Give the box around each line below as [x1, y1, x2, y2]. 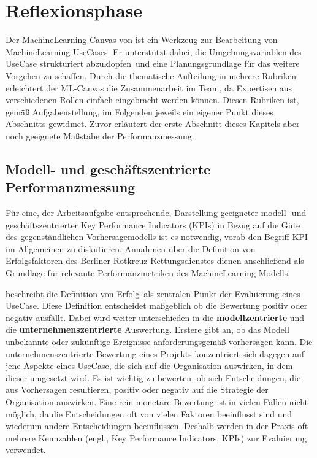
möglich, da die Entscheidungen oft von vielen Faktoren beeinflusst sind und [6, 407, 292, 420]
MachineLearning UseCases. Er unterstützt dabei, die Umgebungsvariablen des [6, 45, 302, 58]
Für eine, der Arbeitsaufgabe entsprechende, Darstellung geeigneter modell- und [6, 206, 307, 219]
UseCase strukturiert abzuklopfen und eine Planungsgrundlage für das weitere [6, 57, 300, 70]
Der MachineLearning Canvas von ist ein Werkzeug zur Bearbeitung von [6, 33, 278, 46]
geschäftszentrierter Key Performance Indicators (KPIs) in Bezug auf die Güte [6, 218, 300, 231]
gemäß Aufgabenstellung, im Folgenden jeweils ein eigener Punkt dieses [6, 105, 273, 118]
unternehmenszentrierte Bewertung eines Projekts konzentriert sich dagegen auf [6, 347, 305, 360]
